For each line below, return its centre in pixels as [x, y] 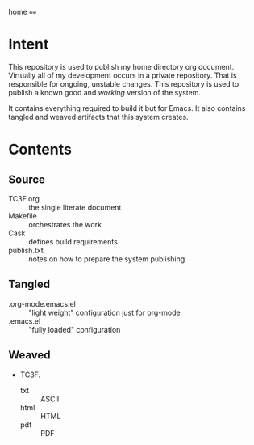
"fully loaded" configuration [75, 329]
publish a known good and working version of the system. [105, 92]
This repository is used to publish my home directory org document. [121, 66]
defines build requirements [73, 241]
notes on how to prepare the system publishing [107, 259]
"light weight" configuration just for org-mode [104, 312]
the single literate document [75, 207]
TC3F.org [24, 198]
